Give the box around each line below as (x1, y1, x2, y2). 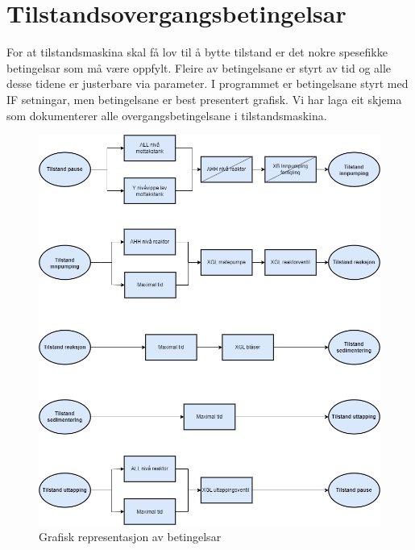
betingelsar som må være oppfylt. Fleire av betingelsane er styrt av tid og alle (6, 59, 392, 76)
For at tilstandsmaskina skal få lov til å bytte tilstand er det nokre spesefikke (6, 44, 388, 60)
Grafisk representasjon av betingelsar (39, 528, 222, 545)
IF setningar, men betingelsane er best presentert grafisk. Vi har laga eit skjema (6, 90, 402, 107)
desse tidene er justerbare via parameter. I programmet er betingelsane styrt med (6, 75, 409, 92)
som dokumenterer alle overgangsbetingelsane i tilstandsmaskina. (6, 106, 327, 123)
